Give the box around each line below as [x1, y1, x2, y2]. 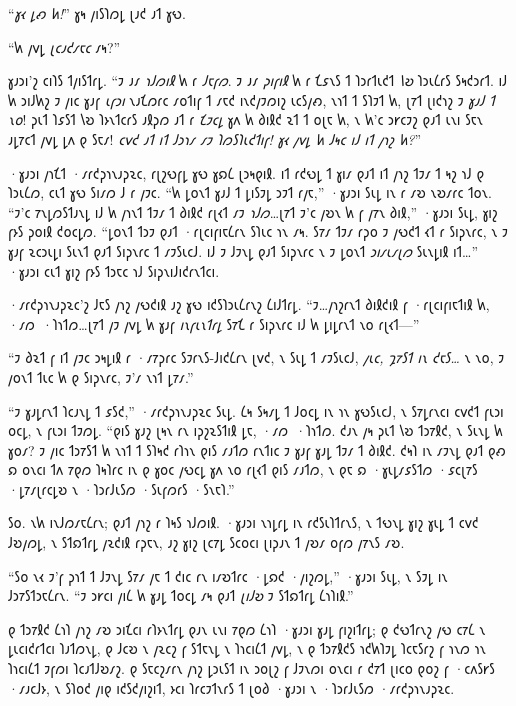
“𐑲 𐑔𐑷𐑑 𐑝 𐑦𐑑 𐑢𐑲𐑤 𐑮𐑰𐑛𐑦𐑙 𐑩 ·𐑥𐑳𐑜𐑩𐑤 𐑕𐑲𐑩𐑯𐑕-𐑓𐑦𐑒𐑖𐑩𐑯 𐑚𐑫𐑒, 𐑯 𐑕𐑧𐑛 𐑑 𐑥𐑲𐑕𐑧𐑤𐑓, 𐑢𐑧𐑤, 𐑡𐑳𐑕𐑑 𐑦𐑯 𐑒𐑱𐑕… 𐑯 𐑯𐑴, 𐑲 [8, 347, 505, 368]
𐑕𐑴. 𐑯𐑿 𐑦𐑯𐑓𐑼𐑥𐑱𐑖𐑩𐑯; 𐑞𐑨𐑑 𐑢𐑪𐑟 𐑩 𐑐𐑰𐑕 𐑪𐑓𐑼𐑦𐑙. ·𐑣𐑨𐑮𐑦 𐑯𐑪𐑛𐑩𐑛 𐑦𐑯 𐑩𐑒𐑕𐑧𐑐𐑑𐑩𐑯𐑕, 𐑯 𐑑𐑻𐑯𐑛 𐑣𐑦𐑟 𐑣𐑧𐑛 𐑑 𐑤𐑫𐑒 [8, 512, 479, 533]
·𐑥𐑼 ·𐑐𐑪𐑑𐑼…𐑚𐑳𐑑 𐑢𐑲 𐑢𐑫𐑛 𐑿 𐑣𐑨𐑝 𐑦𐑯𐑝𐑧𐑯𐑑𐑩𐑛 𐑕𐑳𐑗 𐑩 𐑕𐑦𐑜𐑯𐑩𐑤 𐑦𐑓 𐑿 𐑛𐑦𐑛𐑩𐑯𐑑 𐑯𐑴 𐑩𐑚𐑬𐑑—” [8, 313, 420, 334]
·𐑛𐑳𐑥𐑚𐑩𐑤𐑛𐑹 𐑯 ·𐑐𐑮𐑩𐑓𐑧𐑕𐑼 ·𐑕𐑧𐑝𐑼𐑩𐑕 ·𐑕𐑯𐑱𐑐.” [8, 478, 235, 499]
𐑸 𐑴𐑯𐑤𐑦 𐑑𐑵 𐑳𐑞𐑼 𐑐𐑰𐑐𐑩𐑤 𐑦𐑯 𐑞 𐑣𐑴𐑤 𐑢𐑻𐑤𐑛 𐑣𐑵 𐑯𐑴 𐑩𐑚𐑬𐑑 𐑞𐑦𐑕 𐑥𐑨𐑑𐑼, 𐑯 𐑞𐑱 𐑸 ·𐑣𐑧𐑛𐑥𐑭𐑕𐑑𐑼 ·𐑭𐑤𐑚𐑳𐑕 [8, 459, 478, 480]
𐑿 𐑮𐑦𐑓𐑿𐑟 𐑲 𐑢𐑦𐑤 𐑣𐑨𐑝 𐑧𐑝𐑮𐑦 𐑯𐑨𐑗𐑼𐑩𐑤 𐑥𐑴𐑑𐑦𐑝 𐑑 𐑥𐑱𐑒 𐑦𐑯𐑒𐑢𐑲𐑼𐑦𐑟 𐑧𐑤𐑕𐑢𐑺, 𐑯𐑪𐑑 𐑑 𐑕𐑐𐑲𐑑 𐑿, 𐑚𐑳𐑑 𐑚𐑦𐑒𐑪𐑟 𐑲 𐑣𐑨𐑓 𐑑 [8, 89, 495, 110]
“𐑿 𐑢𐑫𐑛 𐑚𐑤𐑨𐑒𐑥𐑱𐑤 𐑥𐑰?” [8, 36, 121, 57]
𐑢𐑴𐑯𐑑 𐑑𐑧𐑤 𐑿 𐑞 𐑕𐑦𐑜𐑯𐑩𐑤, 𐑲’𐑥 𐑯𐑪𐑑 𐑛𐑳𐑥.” [8, 366, 194, 387]
